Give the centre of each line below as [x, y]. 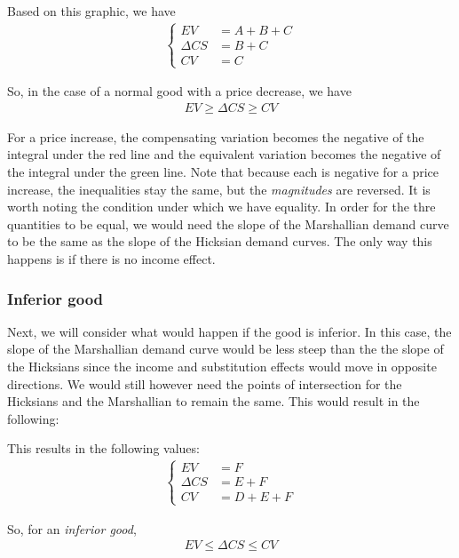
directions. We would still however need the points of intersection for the [205, 383]
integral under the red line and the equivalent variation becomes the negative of [224, 154]
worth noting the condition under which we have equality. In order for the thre [222, 207]
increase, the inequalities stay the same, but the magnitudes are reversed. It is [219, 189]
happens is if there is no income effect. [111, 259]
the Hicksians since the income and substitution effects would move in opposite [222, 366]
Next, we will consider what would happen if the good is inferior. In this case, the [229, 331]
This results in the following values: [103, 448]
